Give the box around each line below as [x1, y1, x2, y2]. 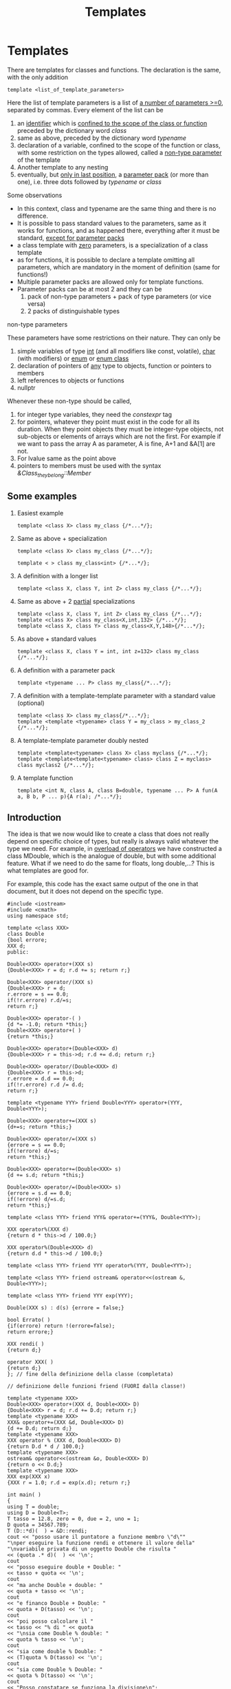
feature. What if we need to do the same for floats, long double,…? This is [7, 859, 215, 868]
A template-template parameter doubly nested [16, 736, 149, 744]
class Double [7, 931, 45, 938]
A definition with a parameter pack [16, 666, 115, 674]
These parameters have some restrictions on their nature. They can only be [7, 334, 221, 342]
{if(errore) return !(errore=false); [7, 1322, 115, 1330]
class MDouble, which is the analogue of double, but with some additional [7, 852, 217, 860]
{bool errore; [7, 936, 48, 944]
